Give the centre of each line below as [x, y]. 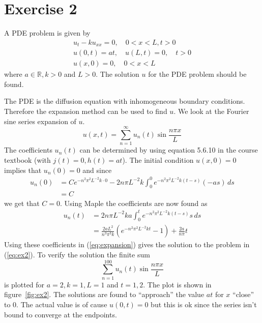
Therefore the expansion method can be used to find [86, 111]
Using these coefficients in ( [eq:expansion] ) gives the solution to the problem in [127, 244]
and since [97, 170]
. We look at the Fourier [211, 111]
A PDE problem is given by [47, 33]
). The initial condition [158, 159]
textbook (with [27, 159]
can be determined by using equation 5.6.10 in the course [169, 150]
